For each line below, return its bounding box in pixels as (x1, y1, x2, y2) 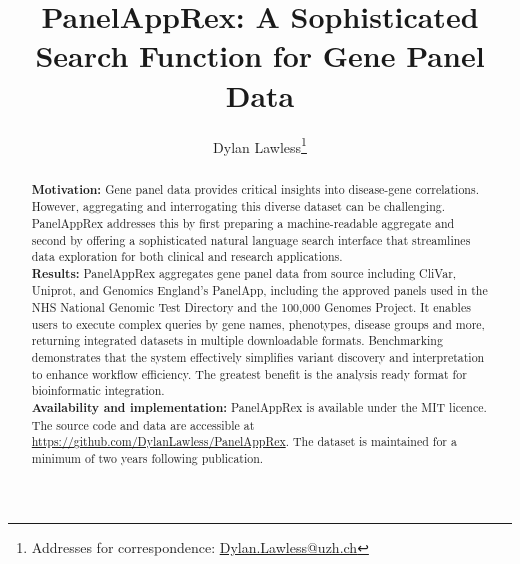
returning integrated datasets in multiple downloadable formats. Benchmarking (31, 332, 443, 349)
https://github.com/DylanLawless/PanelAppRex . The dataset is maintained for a (31, 433, 457, 450)
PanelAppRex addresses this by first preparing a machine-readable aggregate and (31, 214, 455, 231)
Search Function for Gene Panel (35, 35, 485, 76)
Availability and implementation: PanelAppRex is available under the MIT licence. (31, 399, 487, 417)
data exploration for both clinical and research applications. (31, 248, 343, 265)
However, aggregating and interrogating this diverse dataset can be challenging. (31, 198, 446, 215)
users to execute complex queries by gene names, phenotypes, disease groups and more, (31, 315, 485, 332)
